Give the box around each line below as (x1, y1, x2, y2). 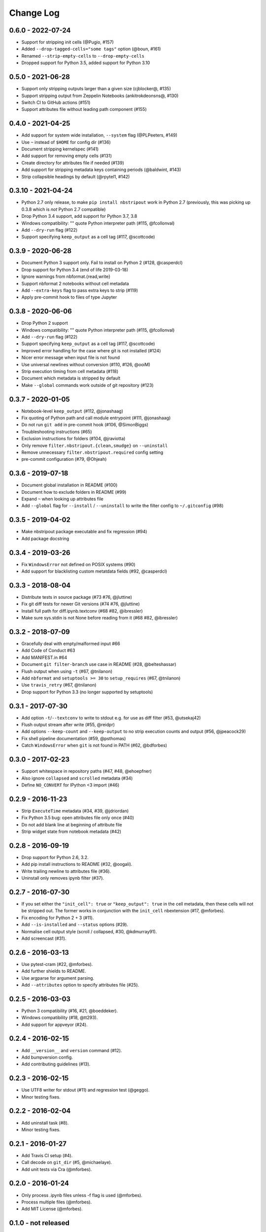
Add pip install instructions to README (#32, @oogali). (21, 861, 133, 867)
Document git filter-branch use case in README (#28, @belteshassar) (21, 661, 177, 667)
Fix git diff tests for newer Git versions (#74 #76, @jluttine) (21, 601, 140, 607)
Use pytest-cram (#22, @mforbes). (21, 961, 93, 967)
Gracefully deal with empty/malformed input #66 (21, 641, 120, 647)
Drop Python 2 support (21, 320, 68, 326)
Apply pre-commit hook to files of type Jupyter (21, 294, 117, 300)
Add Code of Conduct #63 (21, 648, 76, 653)
